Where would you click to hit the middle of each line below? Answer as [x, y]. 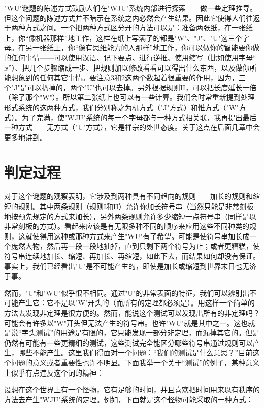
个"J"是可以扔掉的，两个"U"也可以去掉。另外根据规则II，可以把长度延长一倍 [130, 87]
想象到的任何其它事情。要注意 [61, 77]
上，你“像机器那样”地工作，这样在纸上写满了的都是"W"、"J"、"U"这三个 [123, 37]
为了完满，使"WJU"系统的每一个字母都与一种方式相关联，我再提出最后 [139, 117]
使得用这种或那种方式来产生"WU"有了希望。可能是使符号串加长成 [141, 236]
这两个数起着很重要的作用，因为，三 [185, 77]
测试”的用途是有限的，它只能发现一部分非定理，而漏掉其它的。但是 [148, 333]
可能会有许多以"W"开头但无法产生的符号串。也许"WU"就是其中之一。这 [123, 322]
